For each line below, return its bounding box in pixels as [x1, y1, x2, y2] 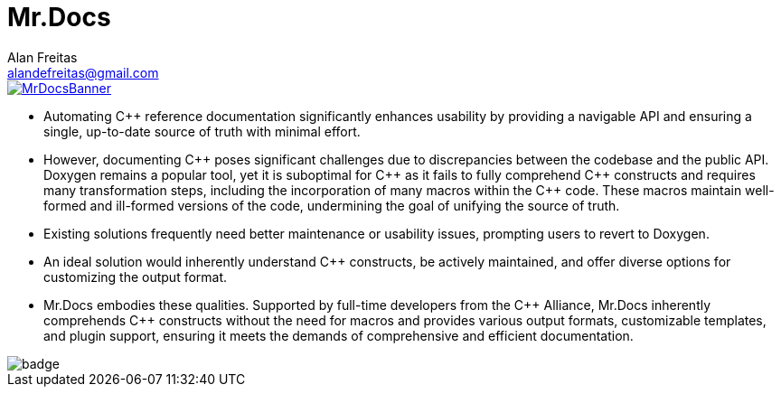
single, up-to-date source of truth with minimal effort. [43, 123, 361, 139]
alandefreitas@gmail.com [7, 64, 159, 80]
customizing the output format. [43, 268, 228, 285]
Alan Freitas [7, 49, 78, 65]
